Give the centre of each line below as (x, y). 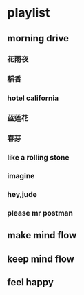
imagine (21, 176)
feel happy (30, 282)
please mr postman (40, 213)
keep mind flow (41, 259)
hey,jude (22, 194)
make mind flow (42, 235)
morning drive (38, 38)
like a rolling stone (38, 158)
